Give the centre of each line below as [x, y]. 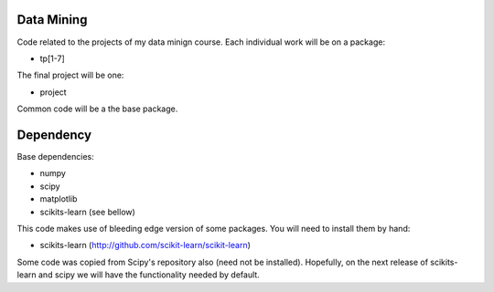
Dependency [54, 135]
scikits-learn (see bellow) [88, 212]
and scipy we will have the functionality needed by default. [149, 275]
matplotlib [59, 199]
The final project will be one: [70, 75]
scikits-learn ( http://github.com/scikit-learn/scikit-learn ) [145, 245]
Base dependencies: [56, 156]
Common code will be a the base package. [97, 109]
